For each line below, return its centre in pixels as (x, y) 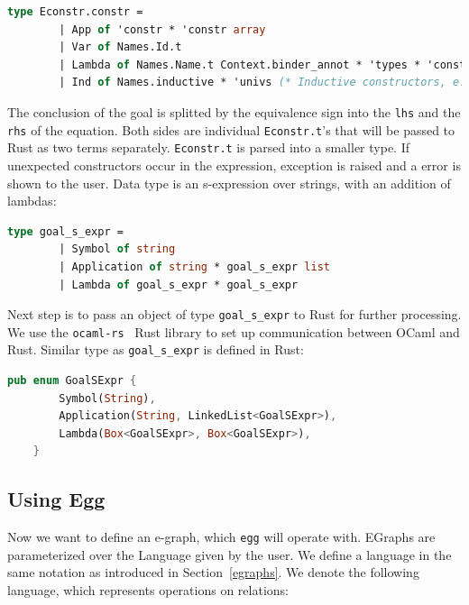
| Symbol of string (117, 249)
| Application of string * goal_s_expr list (194, 266)
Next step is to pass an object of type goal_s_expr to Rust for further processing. (234, 314)
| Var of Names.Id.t (120, 47)
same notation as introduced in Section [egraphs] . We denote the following (213, 572)
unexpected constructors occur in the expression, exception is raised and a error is (234, 165)
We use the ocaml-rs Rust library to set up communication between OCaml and (234, 331)
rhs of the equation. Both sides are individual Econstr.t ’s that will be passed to (231, 129)
